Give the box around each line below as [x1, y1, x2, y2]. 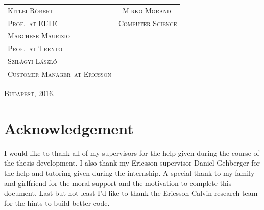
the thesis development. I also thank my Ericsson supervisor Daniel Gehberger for [4, 157, 260, 168]
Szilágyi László [8, 56, 57, 66]
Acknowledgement [4, 118, 134, 138]
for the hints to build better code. [4, 197, 110, 208]
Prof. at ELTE [8, 17, 58, 28]
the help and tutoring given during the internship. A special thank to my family [4, 167, 255, 178]
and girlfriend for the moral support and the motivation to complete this [4, 177, 232, 188]
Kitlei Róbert [8, 5, 53, 15]
